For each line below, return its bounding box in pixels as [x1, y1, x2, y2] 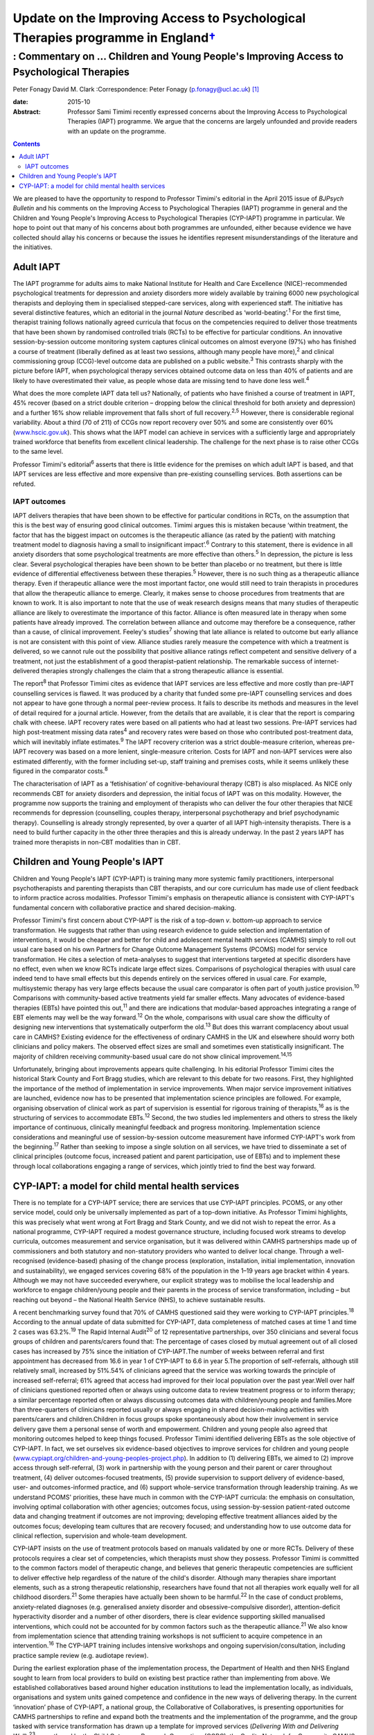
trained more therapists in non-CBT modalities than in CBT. [12, 838, 181, 846]
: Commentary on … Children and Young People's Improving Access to [12, 50, 344, 62]
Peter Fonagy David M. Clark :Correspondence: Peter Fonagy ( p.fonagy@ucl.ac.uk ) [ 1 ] [12, 85, 260, 94]
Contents [12, 139, 41, 148]
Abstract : [12, 108, 41, 116]
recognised [12, 1257, 45, 1265]
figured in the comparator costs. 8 [12, 765, 108, 775]
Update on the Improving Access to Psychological [12, 10, 306, 26]
